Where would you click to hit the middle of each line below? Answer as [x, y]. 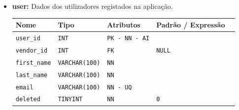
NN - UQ [119, 87]
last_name [32, 75]
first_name [33, 63]
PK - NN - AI [128, 38]
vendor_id [32, 50]
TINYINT [70, 99]
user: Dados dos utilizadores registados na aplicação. [92, 6]
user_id [28, 38]
